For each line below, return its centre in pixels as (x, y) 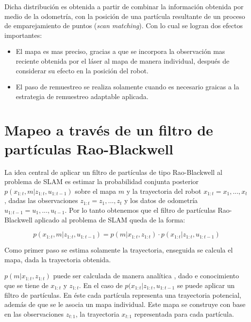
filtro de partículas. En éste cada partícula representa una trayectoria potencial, (123, 295)
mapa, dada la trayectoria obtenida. (58, 259)
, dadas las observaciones (41, 200)
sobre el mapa (96, 191)
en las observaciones (34, 314)
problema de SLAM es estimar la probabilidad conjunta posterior (102, 181)
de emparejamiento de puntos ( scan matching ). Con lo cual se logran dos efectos (124, 25)
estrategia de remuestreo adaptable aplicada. (82, 96)
